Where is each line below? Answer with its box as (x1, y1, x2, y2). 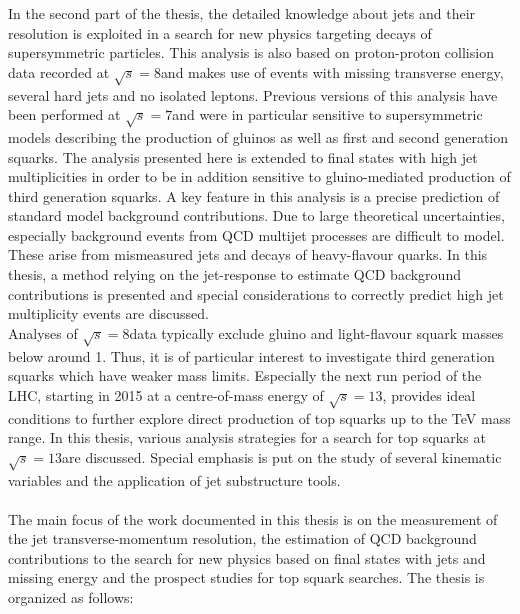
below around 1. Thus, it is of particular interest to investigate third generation (8, 345, 495, 366)
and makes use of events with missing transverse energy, (160, 61, 504, 82)
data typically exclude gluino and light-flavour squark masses (129, 322, 504, 343)
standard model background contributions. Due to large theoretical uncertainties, (8, 205, 505, 226)
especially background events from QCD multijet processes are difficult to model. (8, 224, 505, 245)
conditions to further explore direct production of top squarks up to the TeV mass (8, 407, 511, 428)
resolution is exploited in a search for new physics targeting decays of (8, 22, 432, 43)
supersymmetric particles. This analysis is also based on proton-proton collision (8, 42, 494, 63)
